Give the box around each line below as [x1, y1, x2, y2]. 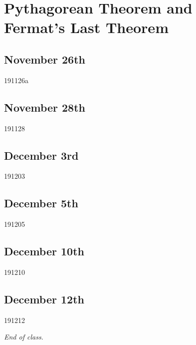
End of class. [4, 331, 43, 342]
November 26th [4, 51, 86, 67]
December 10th [4, 243, 84, 259]
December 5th [4, 195, 78, 211]
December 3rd [4, 147, 79, 163]
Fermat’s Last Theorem [4, 17, 169, 38]
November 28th [4, 99, 86, 115]
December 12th [4, 291, 84, 306]
